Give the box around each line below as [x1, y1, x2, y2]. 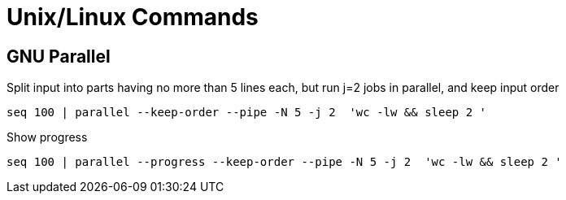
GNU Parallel [7, 46, 111, 67]
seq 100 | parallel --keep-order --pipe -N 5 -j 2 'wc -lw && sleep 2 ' [7, 106, 487, 120]
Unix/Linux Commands [7, 3, 259, 31]
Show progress [7, 130, 88, 145]
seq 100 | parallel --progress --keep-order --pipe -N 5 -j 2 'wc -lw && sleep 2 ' [7, 155, 562, 169]
